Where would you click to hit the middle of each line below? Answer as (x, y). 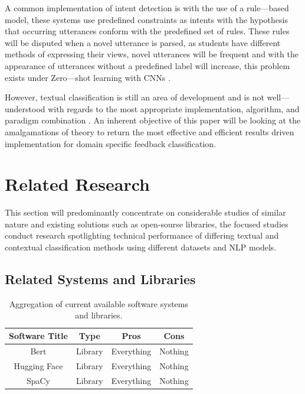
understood (25, 108)
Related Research (78, 184)
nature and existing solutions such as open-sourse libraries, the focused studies (147, 224)
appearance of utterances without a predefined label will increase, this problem (147, 65)
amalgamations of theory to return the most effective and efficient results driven (150, 131)
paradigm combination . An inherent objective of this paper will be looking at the (153, 120)
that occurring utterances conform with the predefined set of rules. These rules (147, 31)
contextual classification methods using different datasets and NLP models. (141, 247)
